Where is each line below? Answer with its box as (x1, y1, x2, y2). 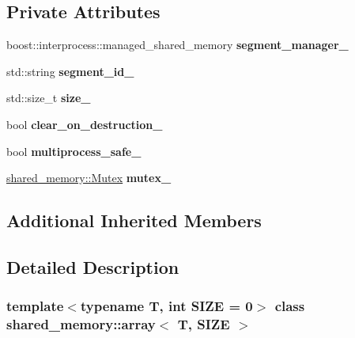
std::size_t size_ (6, 89, 91, 106)
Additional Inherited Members (6, 208, 262, 233)
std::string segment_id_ (6, 63, 134, 79)
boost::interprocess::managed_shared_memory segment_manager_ (6, 36, 349, 53)
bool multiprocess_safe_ (6, 142, 142, 159)
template (6, 296, 64, 316)
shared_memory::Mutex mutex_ (6, 169, 172, 186)
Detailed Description (6, 254, 179, 279)
